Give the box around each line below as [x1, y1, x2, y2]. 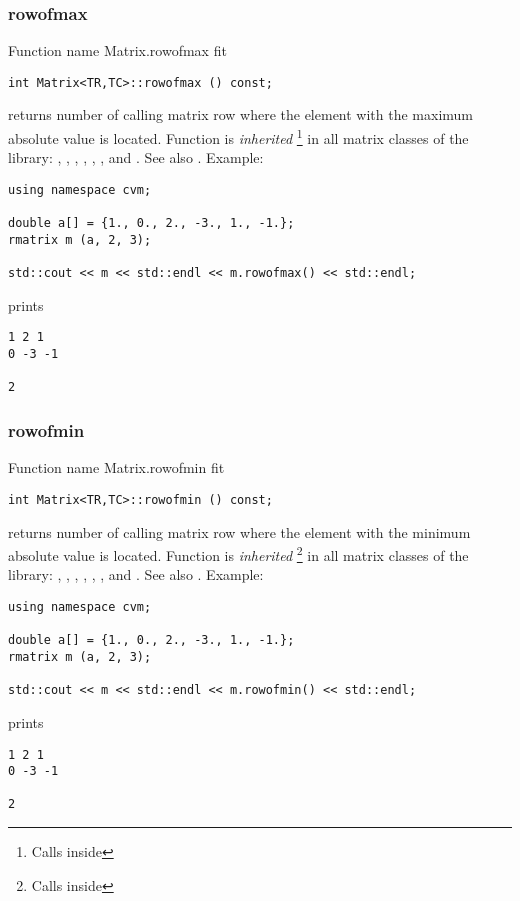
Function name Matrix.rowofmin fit [8, 457, 225, 478]
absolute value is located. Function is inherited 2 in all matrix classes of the [8, 542, 469, 565]
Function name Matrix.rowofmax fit [8, 40, 227, 61]
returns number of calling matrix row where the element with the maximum [8, 104, 474, 125]
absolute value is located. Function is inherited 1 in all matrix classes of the [8, 125, 469, 148]
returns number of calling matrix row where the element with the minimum [8, 521, 471, 542]
